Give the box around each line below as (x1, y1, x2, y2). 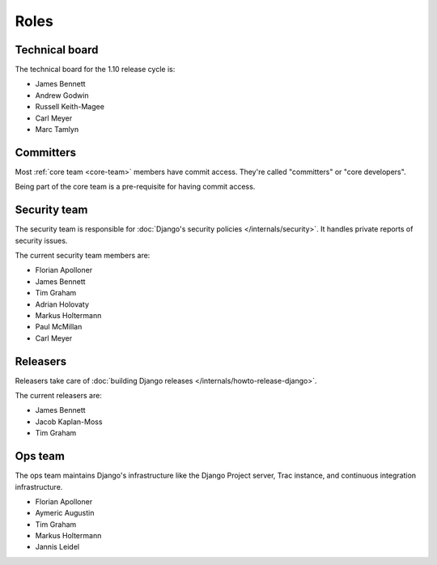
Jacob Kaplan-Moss (35, 417, 103, 427)
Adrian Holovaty (35, 299, 89, 309)
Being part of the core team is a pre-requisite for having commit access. (15, 182, 256, 192)
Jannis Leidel (35, 542, 80, 552)
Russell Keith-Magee (35, 102, 105, 112)
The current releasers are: (15, 391, 103, 401)
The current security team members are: (15, 251, 151, 260)
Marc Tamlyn (35, 125, 79, 134)
